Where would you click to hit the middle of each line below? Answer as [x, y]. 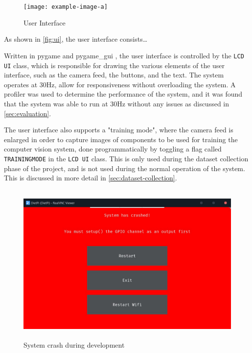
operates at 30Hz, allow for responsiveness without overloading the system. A [120, 84]
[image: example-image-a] [66, 7]
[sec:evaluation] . [28, 113]
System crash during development [74, 344]
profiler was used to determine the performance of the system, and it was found [123, 94]
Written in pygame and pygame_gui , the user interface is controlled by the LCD [124, 55]
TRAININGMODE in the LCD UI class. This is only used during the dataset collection [126, 158]
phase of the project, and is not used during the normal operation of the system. [125, 168]
